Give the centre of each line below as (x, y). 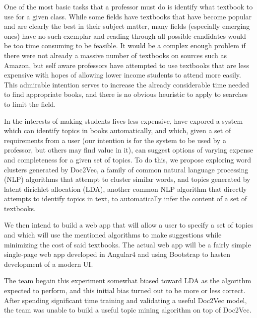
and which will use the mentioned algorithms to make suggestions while (113, 235)
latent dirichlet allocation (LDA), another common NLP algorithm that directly (126, 189)
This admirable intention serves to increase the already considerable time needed (127, 84)
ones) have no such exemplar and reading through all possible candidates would (125, 36)
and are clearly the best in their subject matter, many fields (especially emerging (127, 26)
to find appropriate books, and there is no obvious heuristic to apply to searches (126, 94)
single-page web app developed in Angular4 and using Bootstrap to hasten (117, 254)
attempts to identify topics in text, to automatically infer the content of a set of (126, 199)
